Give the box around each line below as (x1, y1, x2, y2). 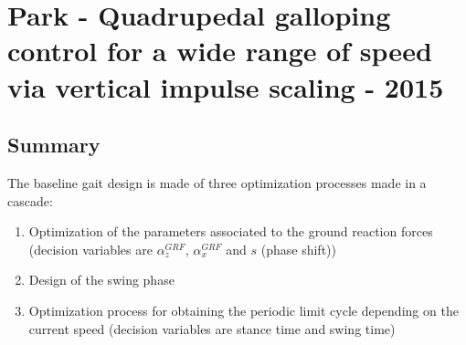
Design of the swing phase (28, 270, 175, 289)
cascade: (7, 191, 53, 210)
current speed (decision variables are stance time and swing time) (28, 319, 396, 338)
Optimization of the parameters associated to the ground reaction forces (28, 222, 433, 241)
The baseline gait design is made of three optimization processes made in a (7, 172, 427, 192)
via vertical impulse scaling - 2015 (7, 68, 444, 105)
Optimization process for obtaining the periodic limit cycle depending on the (28, 300, 459, 319)
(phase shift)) (260, 239, 336, 258)
